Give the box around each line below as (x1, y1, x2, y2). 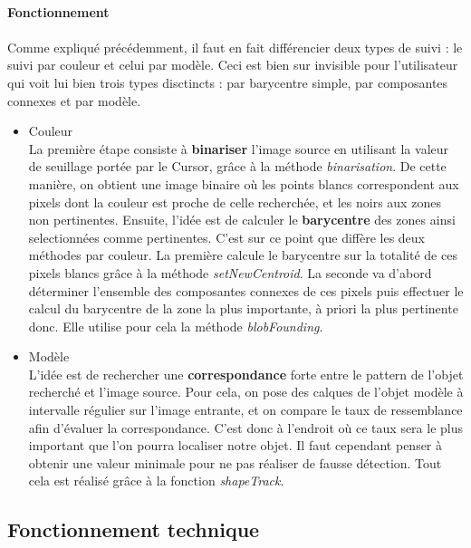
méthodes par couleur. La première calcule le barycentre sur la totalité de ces (28, 245, 457, 264)
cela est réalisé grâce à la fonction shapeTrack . (28, 471, 284, 490)
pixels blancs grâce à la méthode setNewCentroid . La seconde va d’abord (28, 263, 432, 282)
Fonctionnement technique (7, 515, 260, 543)
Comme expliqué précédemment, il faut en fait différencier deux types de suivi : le (7, 37, 463, 56)
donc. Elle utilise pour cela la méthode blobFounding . (28, 316, 323, 335)
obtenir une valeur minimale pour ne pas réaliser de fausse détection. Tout (28, 453, 442, 472)
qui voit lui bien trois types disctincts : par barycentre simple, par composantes (7, 72, 448, 91)
